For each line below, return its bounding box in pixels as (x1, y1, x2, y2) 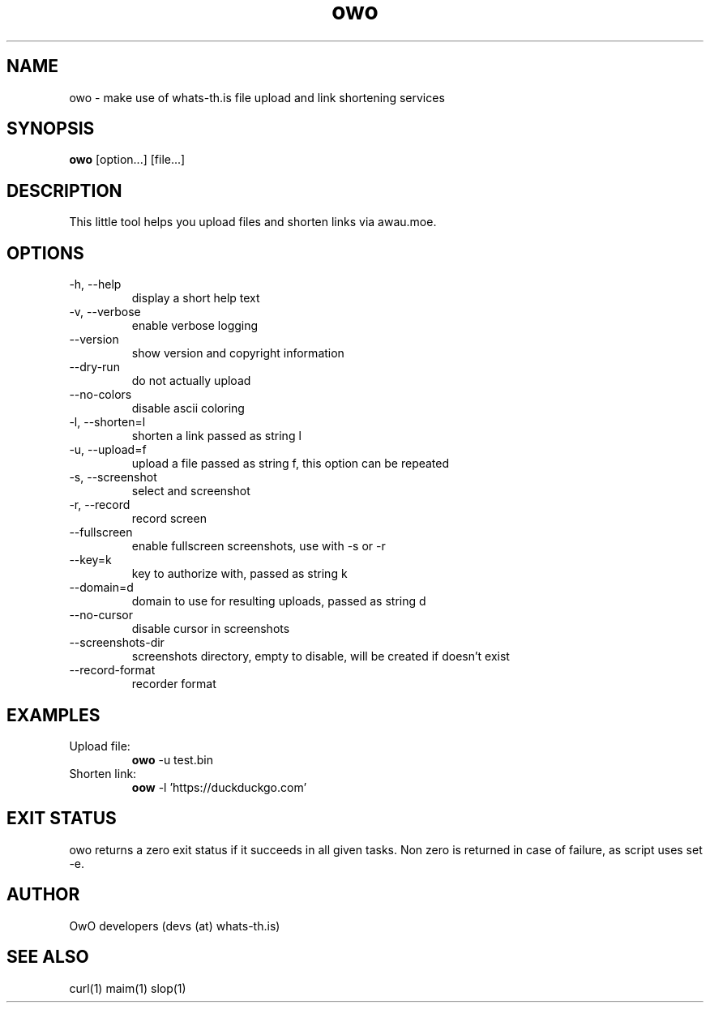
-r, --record (69, 498, 130, 512)
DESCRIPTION (6, 180, 122, 201)
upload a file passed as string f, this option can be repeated (131, 456, 450, 471)
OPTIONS (6, 242, 84, 263)
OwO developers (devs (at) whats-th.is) (69, 918, 280, 933)
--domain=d (69, 580, 134, 595)
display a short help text (131, 291, 260, 306)
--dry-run (69, 360, 120, 374)
